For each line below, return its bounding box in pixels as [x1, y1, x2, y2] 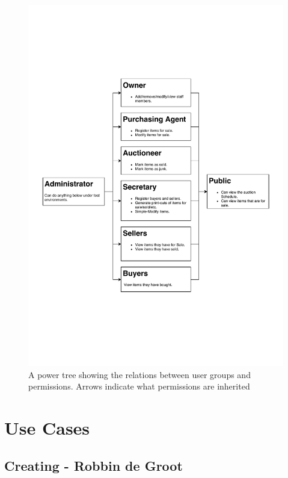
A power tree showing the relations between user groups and [28, 368, 251, 380]
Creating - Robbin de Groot [4, 456, 183, 475]
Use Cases [4, 415, 90, 439]
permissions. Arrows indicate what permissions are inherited [28, 380, 250, 393]
